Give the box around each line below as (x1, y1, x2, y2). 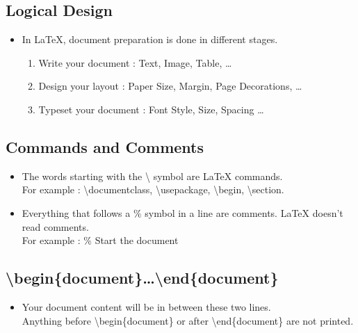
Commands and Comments (6, 136, 204, 157)
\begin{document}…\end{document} (6, 267, 279, 289)
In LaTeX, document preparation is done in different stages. (22, 32, 278, 47)
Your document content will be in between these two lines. (22, 299, 271, 314)
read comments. (22, 219, 89, 234)
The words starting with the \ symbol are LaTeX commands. (22, 168, 283, 183)
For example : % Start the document (22, 233, 179, 247)
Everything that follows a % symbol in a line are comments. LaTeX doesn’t (22, 205, 343, 220)
